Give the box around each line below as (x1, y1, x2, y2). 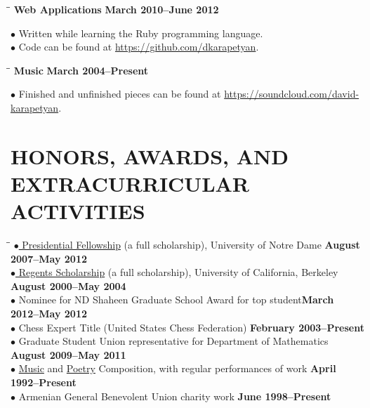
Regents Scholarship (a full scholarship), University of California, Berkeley (18, 265, 338, 279)
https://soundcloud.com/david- (224, 86, 359, 101)
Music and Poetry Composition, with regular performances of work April (18, 361, 336, 376)
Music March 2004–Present (13, 62, 149, 77)
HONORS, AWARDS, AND (11, 141, 289, 170)
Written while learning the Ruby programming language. (18, 25, 263, 40)
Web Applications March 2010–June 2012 (13, 2, 219, 16)
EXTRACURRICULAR (11, 169, 250, 197)
